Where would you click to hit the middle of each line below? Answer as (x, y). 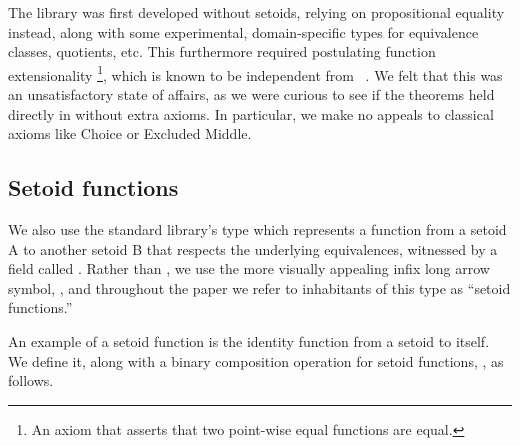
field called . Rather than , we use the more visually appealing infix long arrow (249, 268)
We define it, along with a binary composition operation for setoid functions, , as (256, 360)
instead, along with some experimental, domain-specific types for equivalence (243, 31)
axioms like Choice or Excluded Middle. (130, 133)
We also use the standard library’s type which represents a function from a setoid (257, 229)
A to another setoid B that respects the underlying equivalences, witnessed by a (253, 248)
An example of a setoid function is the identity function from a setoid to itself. (249, 340)
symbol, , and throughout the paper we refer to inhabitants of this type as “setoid (259, 287)
